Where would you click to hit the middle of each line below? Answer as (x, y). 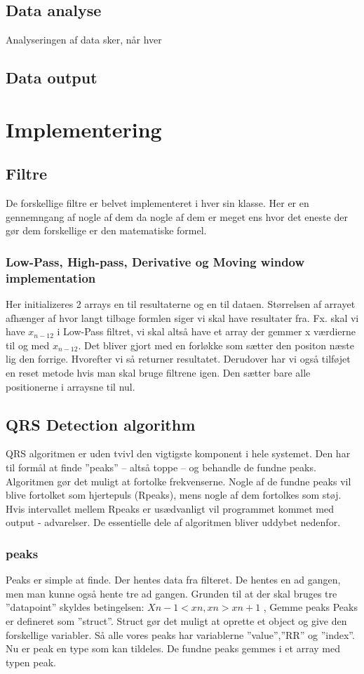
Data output (52, 77)
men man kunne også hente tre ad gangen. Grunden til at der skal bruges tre (171, 593)
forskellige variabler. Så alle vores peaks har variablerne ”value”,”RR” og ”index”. (180, 634)
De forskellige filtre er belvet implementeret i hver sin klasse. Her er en (157, 203)
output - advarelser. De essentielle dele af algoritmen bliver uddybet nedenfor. (173, 522)
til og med (28, 345)
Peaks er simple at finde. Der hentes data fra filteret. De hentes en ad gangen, (173, 580)
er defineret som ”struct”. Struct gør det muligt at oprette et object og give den (176, 621)
